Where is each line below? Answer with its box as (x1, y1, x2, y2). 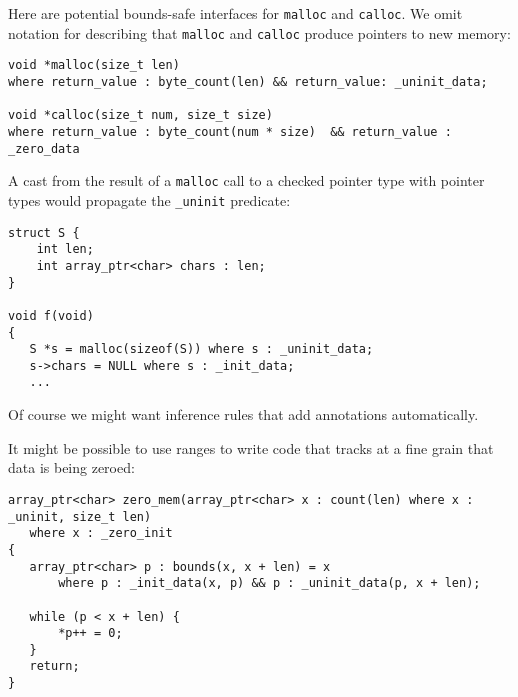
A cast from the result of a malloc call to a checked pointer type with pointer (8, 170, 485, 191)
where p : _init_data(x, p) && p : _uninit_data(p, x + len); (58, 576, 481, 591)
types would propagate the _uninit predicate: (8, 189, 291, 210)
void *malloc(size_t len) (8, 58, 180, 73)
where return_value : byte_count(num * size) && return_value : (8, 124, 452, 139)
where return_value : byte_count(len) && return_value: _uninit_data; (8, 74, 488, 89)
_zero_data (8, 141, 80, 156)
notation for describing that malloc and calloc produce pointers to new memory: (8, 22, 511, 43)
